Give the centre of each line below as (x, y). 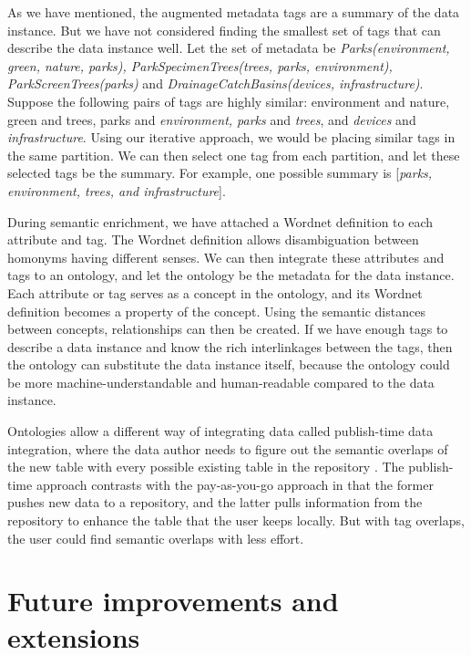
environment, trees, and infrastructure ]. (117, 190)
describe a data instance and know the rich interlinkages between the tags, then (230, 346)
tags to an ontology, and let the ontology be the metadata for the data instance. (231, 275)
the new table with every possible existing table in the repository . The (206, 467)
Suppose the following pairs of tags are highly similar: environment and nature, (229, 101)
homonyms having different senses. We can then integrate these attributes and (226, 257)
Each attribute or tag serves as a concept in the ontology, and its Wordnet (215, 292)
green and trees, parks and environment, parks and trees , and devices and (212, 119)
